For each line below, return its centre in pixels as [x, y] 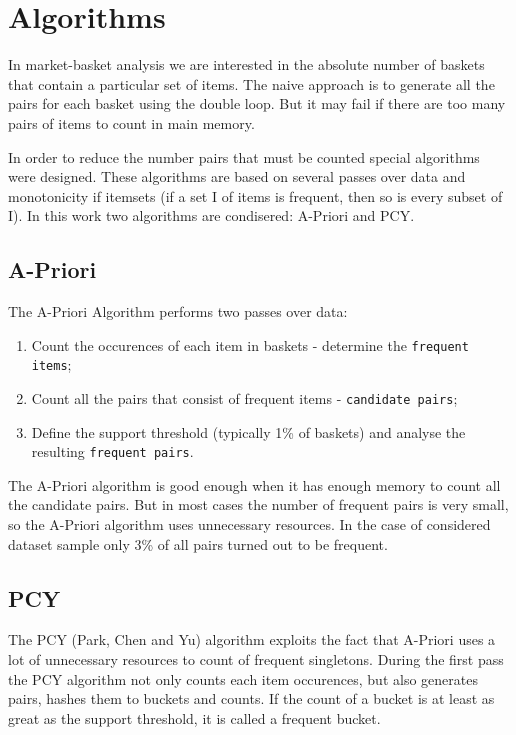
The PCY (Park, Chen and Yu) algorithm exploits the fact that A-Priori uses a [252, 639]
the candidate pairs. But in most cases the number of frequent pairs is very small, [258, 504]
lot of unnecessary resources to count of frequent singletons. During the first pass [256, 659]
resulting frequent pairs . [112, 451]
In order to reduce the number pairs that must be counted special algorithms [244, 156]
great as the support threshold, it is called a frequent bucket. [194, 717]
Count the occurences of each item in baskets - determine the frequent [250, 344]
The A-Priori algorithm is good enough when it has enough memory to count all [254, 484]
